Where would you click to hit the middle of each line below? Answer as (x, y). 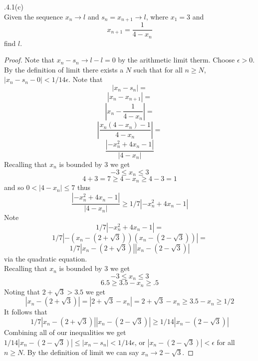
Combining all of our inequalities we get (65, 332)
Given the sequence (33, 16)
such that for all (158, 69)
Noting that (22, 291)
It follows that (26, 312)
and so (14, 187)
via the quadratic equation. (46, 258)
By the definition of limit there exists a (64, 69)
